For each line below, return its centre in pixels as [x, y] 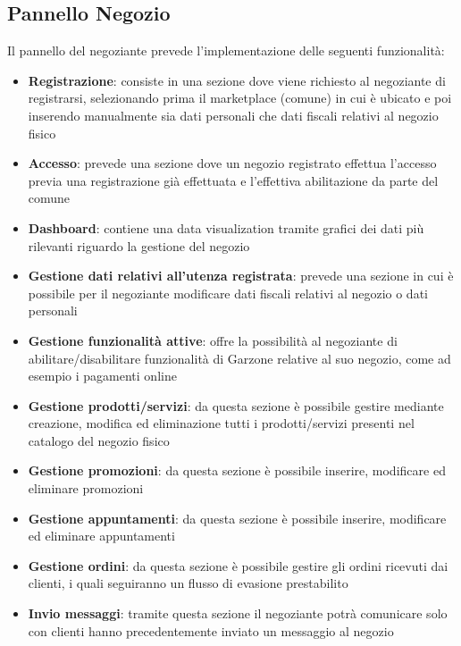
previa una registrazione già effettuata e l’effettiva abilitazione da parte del [233, 180]
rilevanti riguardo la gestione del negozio [139, 245]
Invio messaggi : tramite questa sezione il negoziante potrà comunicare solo [238, 613]
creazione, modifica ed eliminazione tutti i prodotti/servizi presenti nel [221, 423]
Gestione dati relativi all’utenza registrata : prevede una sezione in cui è [241, 276]
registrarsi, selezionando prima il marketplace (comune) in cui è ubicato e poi [240, 98]
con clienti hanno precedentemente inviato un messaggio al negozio [211, 630]
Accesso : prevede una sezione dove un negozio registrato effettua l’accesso [232, 163]
